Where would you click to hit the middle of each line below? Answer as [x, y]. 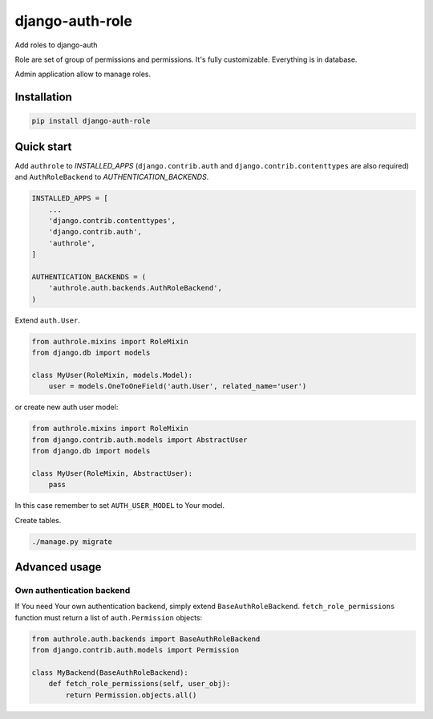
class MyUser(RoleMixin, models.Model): [112, 375]
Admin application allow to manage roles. [83, 74]
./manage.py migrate [72, 541]
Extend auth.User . [47, 320]
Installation [43, 97]
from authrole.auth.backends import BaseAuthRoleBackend [146, 639]
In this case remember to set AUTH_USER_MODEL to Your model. [119, 506]
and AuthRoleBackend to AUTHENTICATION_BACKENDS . [112, 177]
